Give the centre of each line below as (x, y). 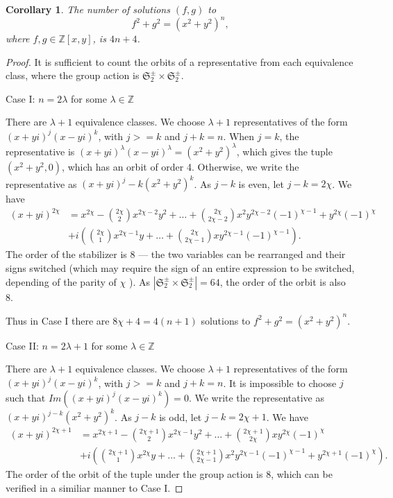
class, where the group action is (73, 75)
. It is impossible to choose (280, 383)
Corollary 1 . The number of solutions (88, 9)
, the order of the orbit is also (283, 281)
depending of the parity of (61, 281)
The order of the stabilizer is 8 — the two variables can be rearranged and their (176, 254)
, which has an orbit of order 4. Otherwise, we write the (181, 166)
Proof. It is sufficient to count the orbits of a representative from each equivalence (179, 61)
